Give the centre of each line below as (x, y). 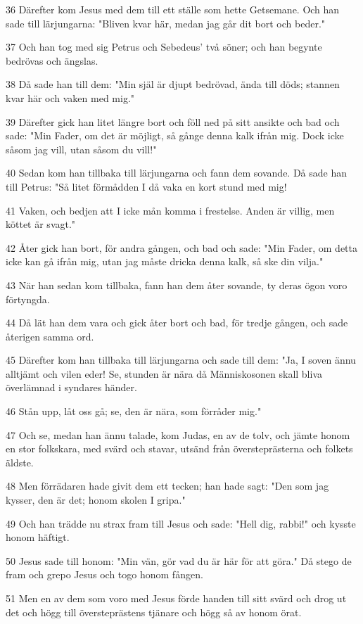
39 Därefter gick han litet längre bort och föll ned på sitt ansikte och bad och (173, 121)
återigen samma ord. (50, 336)
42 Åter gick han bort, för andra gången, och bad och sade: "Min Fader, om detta (182, 247)
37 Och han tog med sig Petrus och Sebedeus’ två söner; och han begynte (164, 47)
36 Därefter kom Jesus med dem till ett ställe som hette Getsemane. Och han (173, 9)
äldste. (20, 462)
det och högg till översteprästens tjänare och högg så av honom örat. (154, 612)
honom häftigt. (38, 537)
